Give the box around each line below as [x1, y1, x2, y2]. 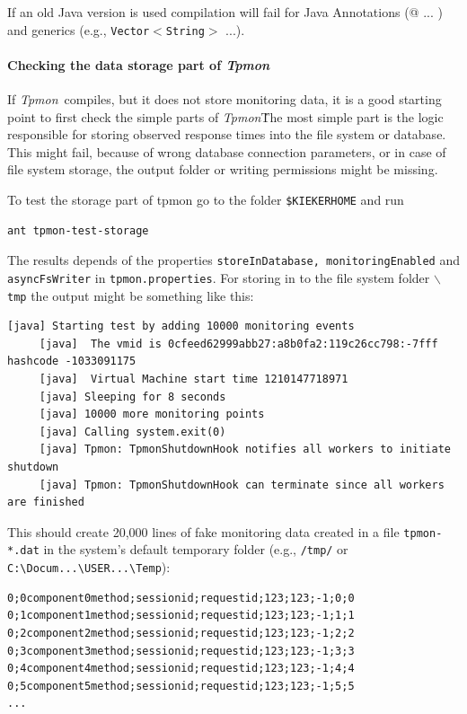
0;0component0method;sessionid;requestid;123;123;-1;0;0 [7, 591, 355, 604]
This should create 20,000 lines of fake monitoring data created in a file [7, 522, 400, 541]
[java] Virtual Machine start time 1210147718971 [39, 373, 348, 386]
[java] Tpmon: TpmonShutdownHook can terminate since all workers [39, 478, 445, 491]
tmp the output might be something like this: [7, 286, 254, 304]
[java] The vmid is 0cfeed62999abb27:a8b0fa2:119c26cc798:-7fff [39, 337, 438, 350]
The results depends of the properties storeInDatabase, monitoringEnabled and [7, 251, 461, 269]
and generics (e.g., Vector [7, 20, 150, 39]
